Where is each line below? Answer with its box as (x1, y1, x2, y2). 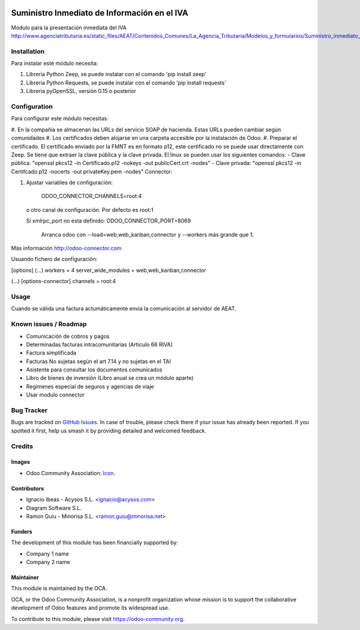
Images (11, 458, 30, 466)
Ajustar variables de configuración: (26, 179, 113, 186)
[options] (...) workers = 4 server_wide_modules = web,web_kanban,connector (11, 266, 206, 274)
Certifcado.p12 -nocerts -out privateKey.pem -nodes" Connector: (11, 168, 173, 175)
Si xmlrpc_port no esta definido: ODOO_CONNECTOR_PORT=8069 (26, 217, 191, 224)
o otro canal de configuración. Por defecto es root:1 (26, 206, 154, 213)
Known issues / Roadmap (11, 320, 87, 328)
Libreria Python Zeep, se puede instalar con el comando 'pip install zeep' (26, 71, 207, 78)
